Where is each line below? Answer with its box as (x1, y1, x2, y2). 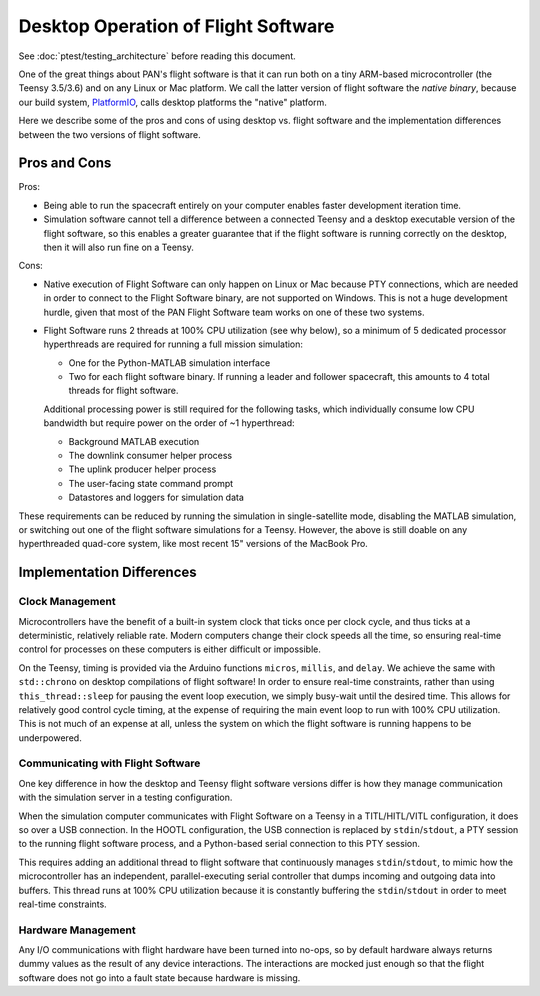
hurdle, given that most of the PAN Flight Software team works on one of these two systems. (43, 306, 425, 318)
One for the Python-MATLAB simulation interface (68, 356, 271, 369)
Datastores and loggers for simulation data (68, 491, 245, 504)
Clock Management (18, 595, 116, 609)
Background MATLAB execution (68, 435, 200, 447)
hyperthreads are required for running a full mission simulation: (43, 338, 304, 350)
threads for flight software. (68, 385, 179, 397)
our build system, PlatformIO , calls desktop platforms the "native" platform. (18, 96, 327, 108)
